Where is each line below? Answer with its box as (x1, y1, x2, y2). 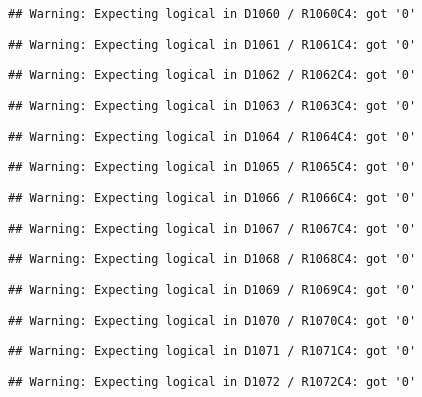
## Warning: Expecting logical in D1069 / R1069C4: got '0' (8, 282, 417, 297)
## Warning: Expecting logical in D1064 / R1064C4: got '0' (8, 129, 417, 144)
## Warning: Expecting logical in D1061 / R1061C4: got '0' (8, 37, 417, 52)
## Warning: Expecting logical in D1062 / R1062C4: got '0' (8, 68, 417, 83)
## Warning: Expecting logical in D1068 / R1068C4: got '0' (8, 252, 417, 267)
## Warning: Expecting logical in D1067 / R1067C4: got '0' (8, 221, 417, 236)
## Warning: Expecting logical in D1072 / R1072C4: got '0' (8, 374, 417, 389)
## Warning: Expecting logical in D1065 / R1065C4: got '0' (8, 160, 417, 175)
